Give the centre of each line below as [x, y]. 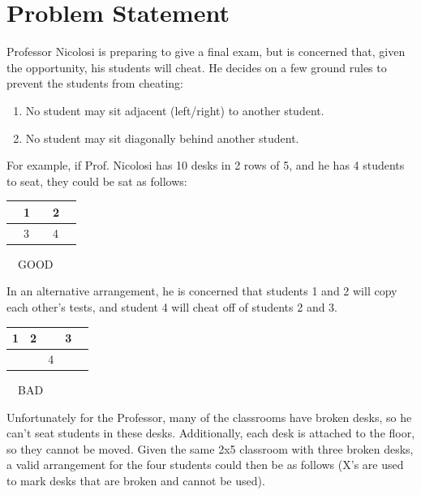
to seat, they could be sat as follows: [97, 181]
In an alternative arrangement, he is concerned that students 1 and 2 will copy [202, 291]
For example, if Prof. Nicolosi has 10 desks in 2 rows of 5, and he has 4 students [206, 165]
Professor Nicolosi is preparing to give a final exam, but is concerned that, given [206, 52]
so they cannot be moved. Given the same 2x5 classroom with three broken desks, [210, 448]
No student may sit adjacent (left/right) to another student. [175, 110]
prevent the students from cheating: [95, 83]
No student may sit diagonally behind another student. [162, 138]
